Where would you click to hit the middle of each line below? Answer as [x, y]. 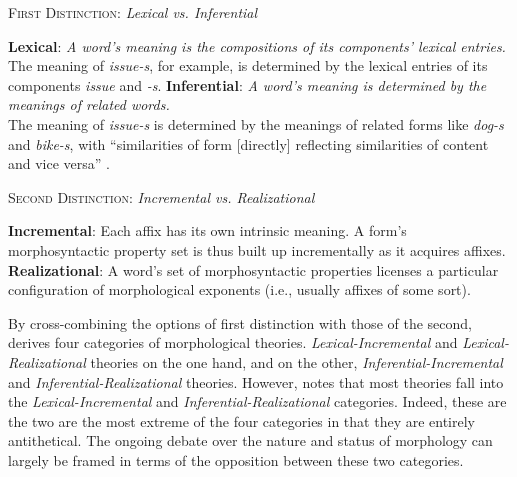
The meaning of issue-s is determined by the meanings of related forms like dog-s [256, 123]
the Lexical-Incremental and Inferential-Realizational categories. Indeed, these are [257, 401]
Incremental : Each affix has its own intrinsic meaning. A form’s [207, 230]
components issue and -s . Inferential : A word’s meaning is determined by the [247, 84]
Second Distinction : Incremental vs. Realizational [161, 196]
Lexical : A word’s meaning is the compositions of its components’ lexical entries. [257, 45]
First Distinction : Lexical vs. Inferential [133, 12]
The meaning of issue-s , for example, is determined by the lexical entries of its [248, 65]
